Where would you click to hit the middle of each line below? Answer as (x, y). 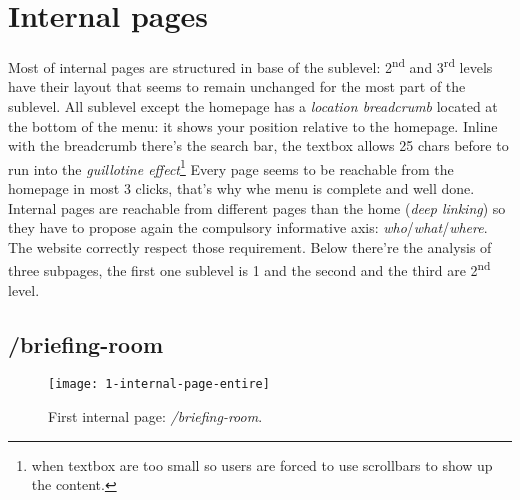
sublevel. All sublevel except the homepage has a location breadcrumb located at (253, 105)
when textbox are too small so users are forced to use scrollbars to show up (262, 464)
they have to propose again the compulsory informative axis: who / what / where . (248, 227)
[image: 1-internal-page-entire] (159, 384)
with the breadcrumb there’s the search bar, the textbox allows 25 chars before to (258, 145)
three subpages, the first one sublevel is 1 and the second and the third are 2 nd (249, 269)
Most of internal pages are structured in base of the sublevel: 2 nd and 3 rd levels (250, 65)
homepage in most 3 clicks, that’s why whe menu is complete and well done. (241, 188)
